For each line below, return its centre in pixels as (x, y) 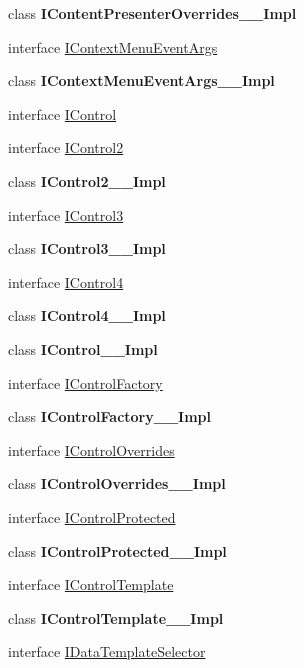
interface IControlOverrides (91, 449)
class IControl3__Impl (87, 248)
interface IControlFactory (85, 382)
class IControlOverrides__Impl (117, 483)
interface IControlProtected (92, 516)
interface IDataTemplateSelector (107, 651)
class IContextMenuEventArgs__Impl (141, 80)
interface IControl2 (66, 147)
